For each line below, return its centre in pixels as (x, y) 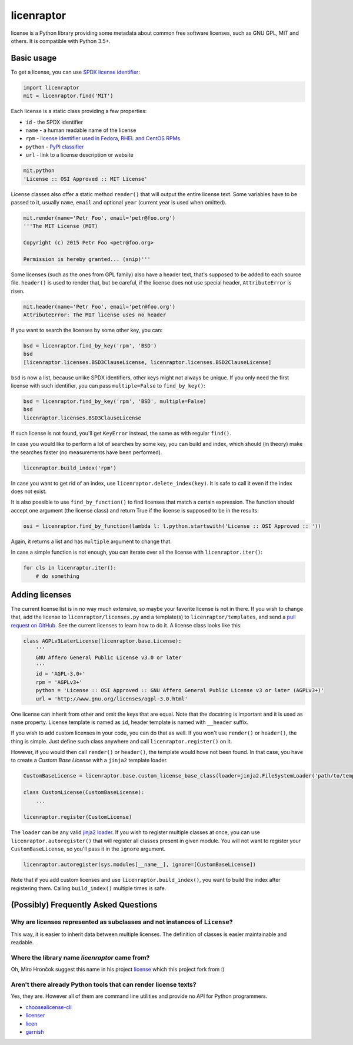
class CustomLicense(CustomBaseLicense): (84, 793)
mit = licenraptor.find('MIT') (69, 96)
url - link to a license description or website (79, 155)
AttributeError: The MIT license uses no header (95, 315)
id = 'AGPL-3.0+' (61, 674)
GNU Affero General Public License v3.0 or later (109, 657)
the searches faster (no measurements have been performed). (86, 452)
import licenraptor (51, 87)
